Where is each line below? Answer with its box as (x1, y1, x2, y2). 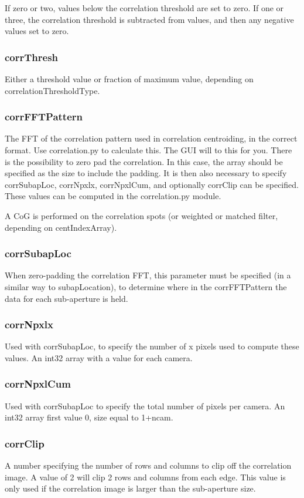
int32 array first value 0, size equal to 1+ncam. (5, 411, 173, 423)
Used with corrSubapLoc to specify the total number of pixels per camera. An (5, 399, 285, 412)
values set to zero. (5, 25, 69, 37)
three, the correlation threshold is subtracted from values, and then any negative (5, 13, 294, 25)
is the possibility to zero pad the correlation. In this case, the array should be (5, 155, 283, 167)
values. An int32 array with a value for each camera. (5, 351, 193, 364)
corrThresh (5, 49, 59, 64)
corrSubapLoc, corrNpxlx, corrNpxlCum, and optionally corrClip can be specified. (5, 178, 299, 190)
